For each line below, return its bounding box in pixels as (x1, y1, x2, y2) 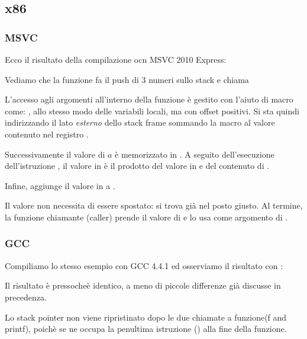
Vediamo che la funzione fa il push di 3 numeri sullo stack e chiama (5, 73, 249, 85)
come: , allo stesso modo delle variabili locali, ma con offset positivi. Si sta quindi (5, 104, 299, 117)
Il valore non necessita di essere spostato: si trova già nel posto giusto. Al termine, (5, 199, 303, 212)
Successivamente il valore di (5, 148, 105, 160)
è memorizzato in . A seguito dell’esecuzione (115, 148, 274, 160)
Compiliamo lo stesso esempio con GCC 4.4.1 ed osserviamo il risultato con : (5, 259, 283, 271)
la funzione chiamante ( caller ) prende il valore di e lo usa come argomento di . (5, 210, 288, 223)
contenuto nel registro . (5, 127, 89, 140)
